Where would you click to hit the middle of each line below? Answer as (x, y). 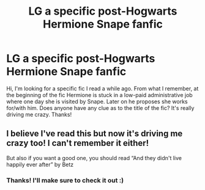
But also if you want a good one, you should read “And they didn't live (94, 158)
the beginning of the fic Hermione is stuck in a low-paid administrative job (99, 95)
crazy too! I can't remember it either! (77, 143)
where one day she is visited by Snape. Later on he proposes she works (97, 101)
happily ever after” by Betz (40, 164)
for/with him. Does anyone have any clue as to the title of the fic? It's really (100, 108)
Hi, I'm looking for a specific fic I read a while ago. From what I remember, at (102, 88)
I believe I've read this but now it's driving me (95, 133)
